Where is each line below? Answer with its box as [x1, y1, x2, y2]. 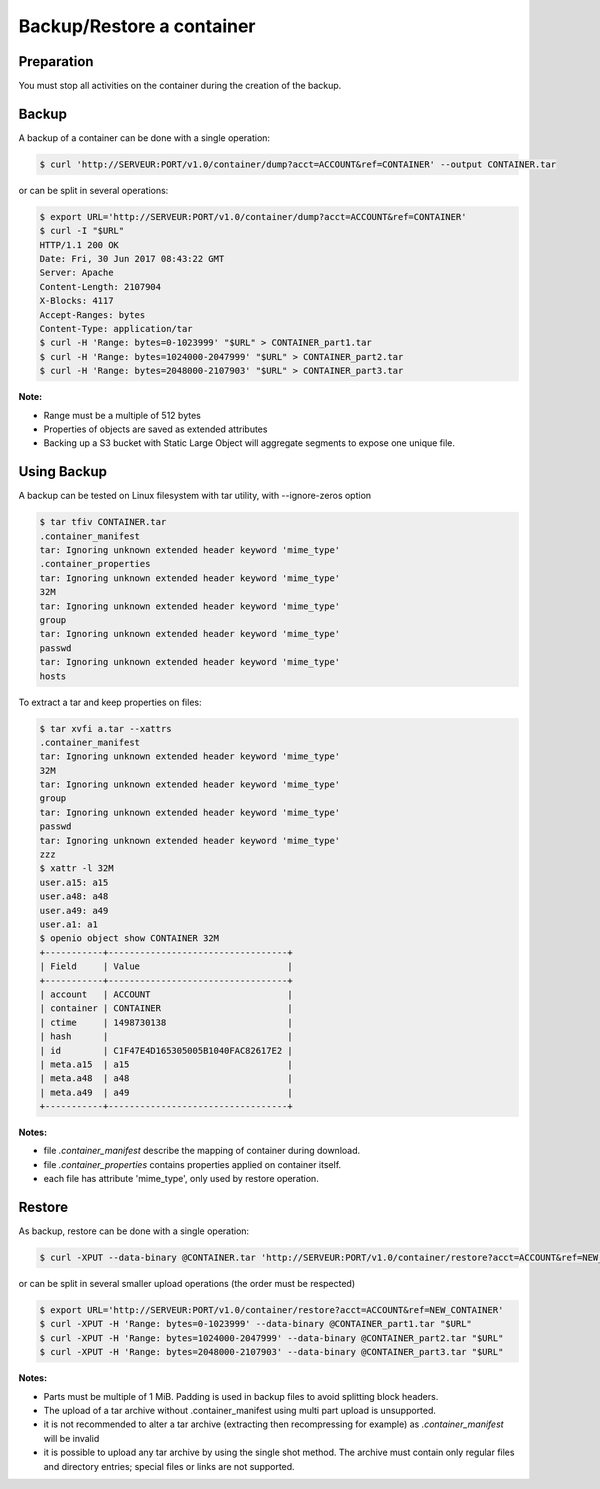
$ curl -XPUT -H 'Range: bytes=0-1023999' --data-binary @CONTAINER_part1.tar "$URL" [39, 1318, 472, 1330]
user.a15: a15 [39, 876, 109, 888]
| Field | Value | [39, 961, 294, 972]
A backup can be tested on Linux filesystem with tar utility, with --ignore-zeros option [18, 490, 372, 502]
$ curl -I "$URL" [39, 225, 125, 237]
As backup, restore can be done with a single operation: [18, 1225, 250, 1237]
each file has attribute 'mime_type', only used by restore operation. [43, 1173, 319, 1185]
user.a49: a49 [39, 905, 109, 916]
